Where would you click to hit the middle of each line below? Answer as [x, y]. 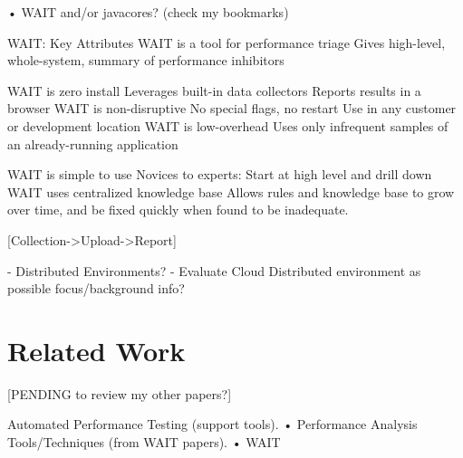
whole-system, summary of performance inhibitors [146, 60]
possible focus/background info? [96, 288]
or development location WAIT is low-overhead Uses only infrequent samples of [228, 125]
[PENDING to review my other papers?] [120, 393]
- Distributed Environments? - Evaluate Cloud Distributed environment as [214, 270]
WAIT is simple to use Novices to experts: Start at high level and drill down [220, 174]
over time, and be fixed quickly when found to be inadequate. [178, 210]
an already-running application [93, 143]
